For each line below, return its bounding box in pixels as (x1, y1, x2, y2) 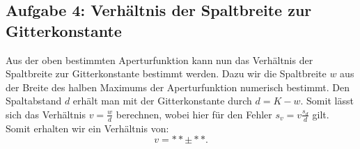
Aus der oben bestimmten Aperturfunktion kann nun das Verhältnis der (6, 52, 313, 67)
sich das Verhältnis (6, 107, 86, 121)
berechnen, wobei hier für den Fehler (116, 107, 272, 121)
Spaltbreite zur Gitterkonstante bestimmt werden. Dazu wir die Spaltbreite (6, 66, 327, 81)
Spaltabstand (6, 93, 62, 108)
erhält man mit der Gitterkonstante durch (72, 93, 252, 108)
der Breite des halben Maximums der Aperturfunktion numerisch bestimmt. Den (6, 79, 350, 94)
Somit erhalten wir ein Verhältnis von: (6, 120, 169, 135)
